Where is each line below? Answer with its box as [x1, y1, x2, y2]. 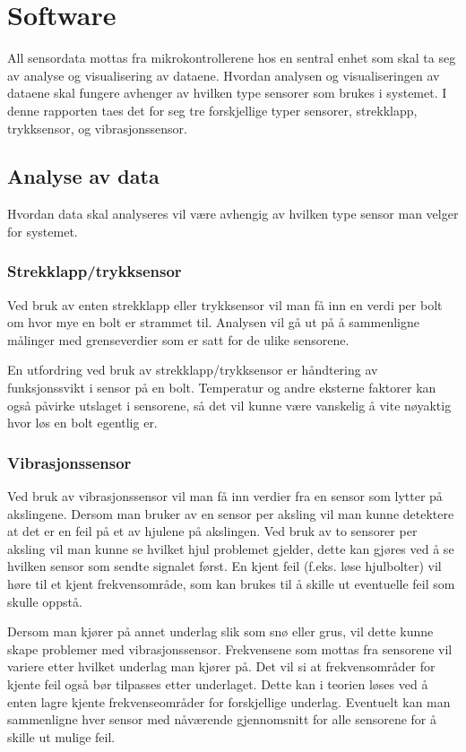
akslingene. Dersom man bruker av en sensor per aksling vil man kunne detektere [7, 504, 454, 523]
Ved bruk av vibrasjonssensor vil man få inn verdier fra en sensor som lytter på [7, 487, 443, 506]
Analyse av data [7, 162, 160, 190]
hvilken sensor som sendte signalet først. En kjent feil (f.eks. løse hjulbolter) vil [7, 557, 442, 575]
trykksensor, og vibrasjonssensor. [7, 118, 187, 137]
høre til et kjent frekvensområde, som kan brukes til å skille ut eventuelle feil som [7, 575, 455, 593]
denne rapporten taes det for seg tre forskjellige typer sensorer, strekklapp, [7, 100, 418, 119]
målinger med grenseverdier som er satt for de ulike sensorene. [7, 330, 349, 349]
